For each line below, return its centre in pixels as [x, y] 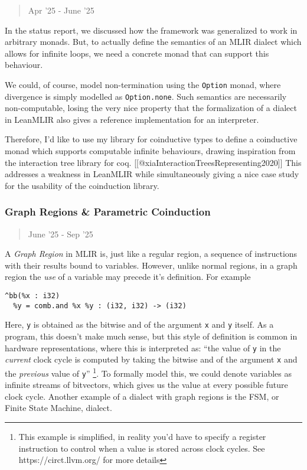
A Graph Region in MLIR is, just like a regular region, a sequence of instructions [151, 254]
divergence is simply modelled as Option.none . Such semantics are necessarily [146, 96]
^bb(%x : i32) [32, 296]
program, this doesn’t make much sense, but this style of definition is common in [151, 336]
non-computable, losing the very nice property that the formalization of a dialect [151, 108]
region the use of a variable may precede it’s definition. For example [128, 277]
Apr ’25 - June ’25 [61, 10]
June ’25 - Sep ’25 [61, 234]
